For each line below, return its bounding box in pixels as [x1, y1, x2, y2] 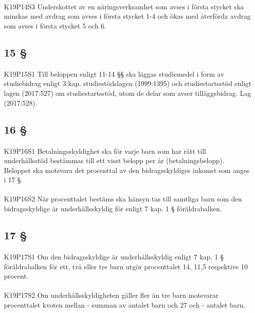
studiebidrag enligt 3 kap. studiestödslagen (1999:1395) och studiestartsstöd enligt [4, 78, 252, 88]
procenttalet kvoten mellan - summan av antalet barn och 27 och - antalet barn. [4, 300, 246, 310]
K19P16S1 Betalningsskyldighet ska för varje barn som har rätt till [4, 145, 206, 156]
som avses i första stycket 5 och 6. [4, 20, 107, 30]
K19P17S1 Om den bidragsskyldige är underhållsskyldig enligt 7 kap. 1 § [4, 252, 224, 262]
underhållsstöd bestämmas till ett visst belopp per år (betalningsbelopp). [4, 155, 225, 166]
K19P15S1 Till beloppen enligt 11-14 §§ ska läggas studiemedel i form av [4, 68, 225, 79]
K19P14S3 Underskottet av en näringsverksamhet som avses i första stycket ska [4, 1, 244, 11]
